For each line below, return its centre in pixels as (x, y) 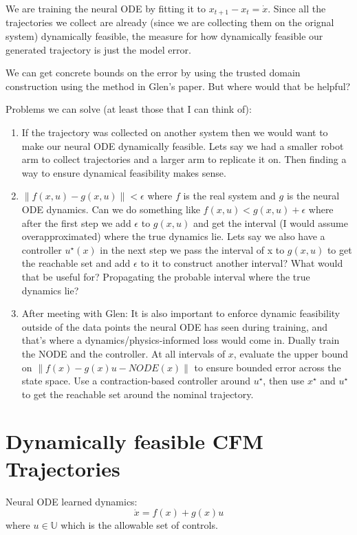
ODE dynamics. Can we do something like (111, 209)
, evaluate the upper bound (291, 353)
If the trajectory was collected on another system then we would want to (175, 132)
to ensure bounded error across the (268, 367)
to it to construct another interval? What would (242, 263)
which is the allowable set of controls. (139, 525)
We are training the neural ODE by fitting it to (106, 8)
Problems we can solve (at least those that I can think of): (129, 109)
